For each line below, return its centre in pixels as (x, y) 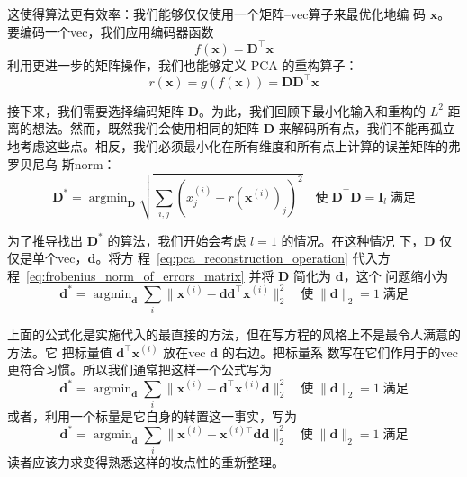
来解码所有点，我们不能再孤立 (367, 128)
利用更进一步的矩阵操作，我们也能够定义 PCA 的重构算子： (183, 64)
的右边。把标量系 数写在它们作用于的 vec (340, 351)
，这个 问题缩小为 (396, 275)
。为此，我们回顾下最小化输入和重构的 (313, 110)
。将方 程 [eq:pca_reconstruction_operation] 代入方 (243, 258)
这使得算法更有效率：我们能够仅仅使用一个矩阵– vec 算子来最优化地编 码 (217, 13)
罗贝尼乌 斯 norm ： (62, 163)
